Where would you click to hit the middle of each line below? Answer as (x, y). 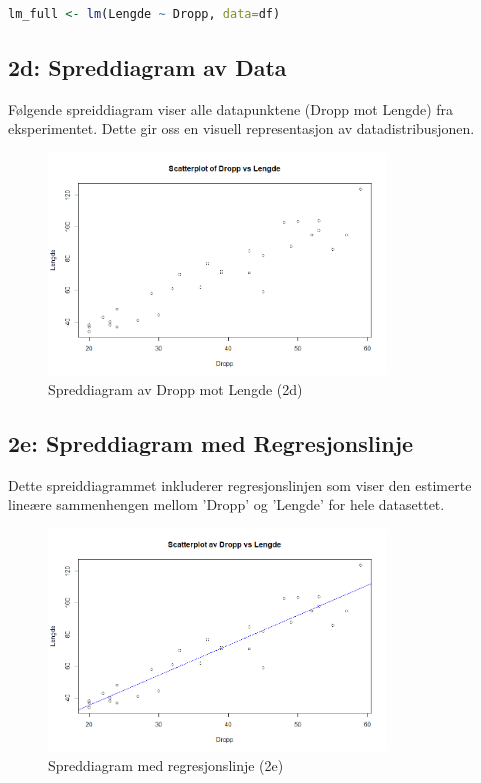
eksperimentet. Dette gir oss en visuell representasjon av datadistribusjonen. (241, 128)
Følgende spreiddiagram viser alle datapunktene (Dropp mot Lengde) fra (231, 108)
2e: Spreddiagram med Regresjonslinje (211, 442)
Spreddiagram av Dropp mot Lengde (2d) (175, 388)
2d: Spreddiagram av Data (147, 66)
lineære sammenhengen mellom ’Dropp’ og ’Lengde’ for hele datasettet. (226, 504)
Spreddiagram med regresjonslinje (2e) (166, 764)
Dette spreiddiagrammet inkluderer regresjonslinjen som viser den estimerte (240, 484)
